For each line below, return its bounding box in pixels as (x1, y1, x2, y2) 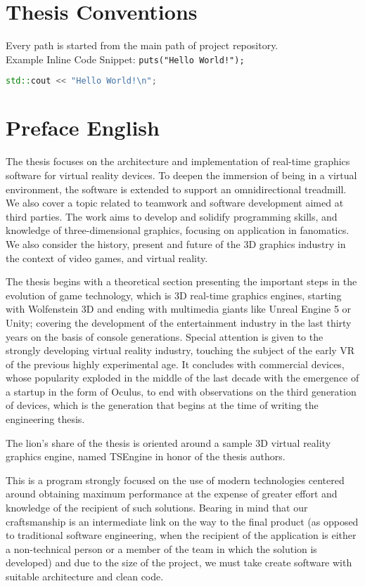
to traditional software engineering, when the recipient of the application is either (6, 528, 357, 542)
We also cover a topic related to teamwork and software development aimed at (6, 195, 344, 210)
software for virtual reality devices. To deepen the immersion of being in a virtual (6, 167, 357, 182)
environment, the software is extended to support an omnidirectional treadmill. (6, 181, 347, 196)
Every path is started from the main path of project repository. (6, 38, 278, 53)
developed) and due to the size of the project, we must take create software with (6, 555, 352, 570)
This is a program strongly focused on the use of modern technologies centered (6, 472, 345, 487)
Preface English (6, 113, 160, 142)
